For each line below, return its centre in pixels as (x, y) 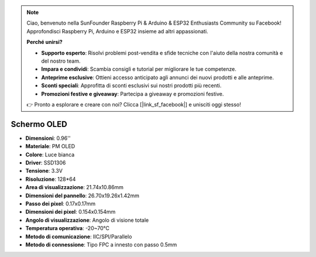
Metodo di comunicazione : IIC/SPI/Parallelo (79, 237)
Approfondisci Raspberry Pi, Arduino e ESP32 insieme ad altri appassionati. (117, 31)
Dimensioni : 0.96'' (48, 138)
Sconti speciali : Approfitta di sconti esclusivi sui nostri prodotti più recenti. (131, 85)
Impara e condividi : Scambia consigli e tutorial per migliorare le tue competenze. (139, 69)
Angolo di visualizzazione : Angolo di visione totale (87, 220)
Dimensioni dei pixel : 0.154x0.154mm (71, 212)
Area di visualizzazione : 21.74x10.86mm (75, 187)
